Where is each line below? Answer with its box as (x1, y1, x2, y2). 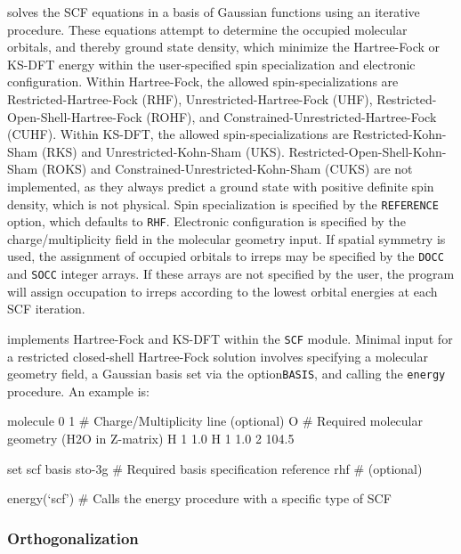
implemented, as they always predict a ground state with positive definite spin (7, 176, 434, 195)
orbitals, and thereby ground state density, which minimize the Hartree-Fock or (7, 37, 441, 56)
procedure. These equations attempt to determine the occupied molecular (7, 20, 408, 38)
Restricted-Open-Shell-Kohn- (288, 142, 447, 160)
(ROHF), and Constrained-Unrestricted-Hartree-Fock (146, 107, 437, 126)
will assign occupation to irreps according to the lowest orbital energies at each (7, 281, 438, 300)
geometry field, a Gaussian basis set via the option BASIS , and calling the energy (7, 364, 446, 383)
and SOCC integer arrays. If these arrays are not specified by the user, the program (7, 265, 455, 283)
